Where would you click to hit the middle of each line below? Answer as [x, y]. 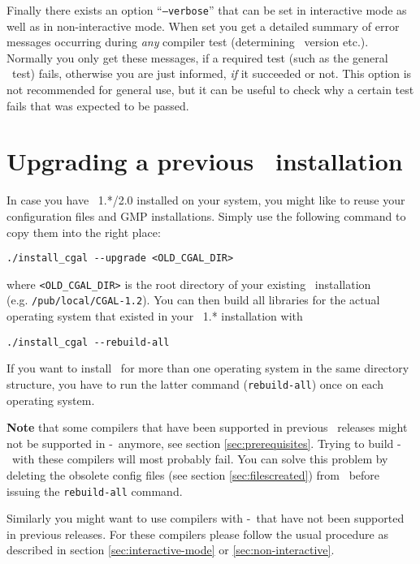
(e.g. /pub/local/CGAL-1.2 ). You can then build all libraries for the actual [193, 300]
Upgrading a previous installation [205, 161]
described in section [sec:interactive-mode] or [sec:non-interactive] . [171, 550]
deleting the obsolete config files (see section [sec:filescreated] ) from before [193, 474]
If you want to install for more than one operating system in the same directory [208, 368]
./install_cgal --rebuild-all [88, 342]
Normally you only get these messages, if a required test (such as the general [197, 57]
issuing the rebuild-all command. [95, 491]
